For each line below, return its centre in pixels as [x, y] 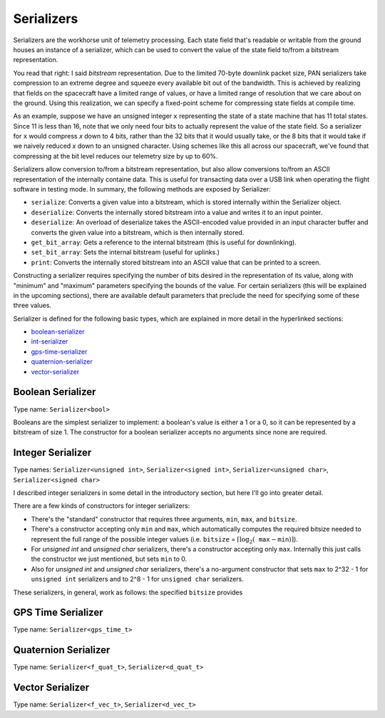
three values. [32, 305]
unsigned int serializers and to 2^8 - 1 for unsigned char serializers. [137, 579]
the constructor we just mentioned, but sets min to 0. [109, 559]
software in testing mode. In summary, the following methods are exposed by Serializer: [142, 189]
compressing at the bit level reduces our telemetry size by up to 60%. [115, 156]
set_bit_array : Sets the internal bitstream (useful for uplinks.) [125, 252]
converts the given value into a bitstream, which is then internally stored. [138, 232]
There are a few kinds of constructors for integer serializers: [102, 506]
